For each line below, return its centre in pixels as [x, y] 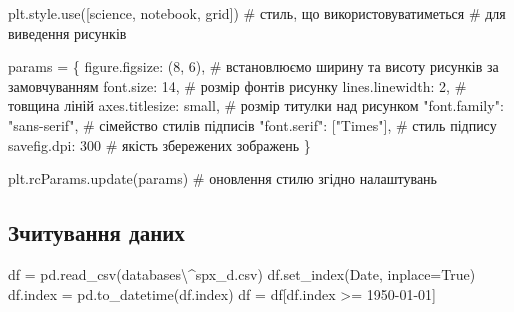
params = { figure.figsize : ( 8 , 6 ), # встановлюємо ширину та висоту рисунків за [253, 66]
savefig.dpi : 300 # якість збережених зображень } [159, 144]
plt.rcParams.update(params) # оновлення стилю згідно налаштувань [222, 178]
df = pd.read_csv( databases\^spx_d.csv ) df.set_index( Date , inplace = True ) [242, 273]
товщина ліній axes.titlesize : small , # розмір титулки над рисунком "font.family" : [256, 105]
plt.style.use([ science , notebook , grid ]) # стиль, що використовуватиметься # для [257, 13]
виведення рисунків [67, 32]
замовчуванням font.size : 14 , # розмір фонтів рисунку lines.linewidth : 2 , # [237, 85]
